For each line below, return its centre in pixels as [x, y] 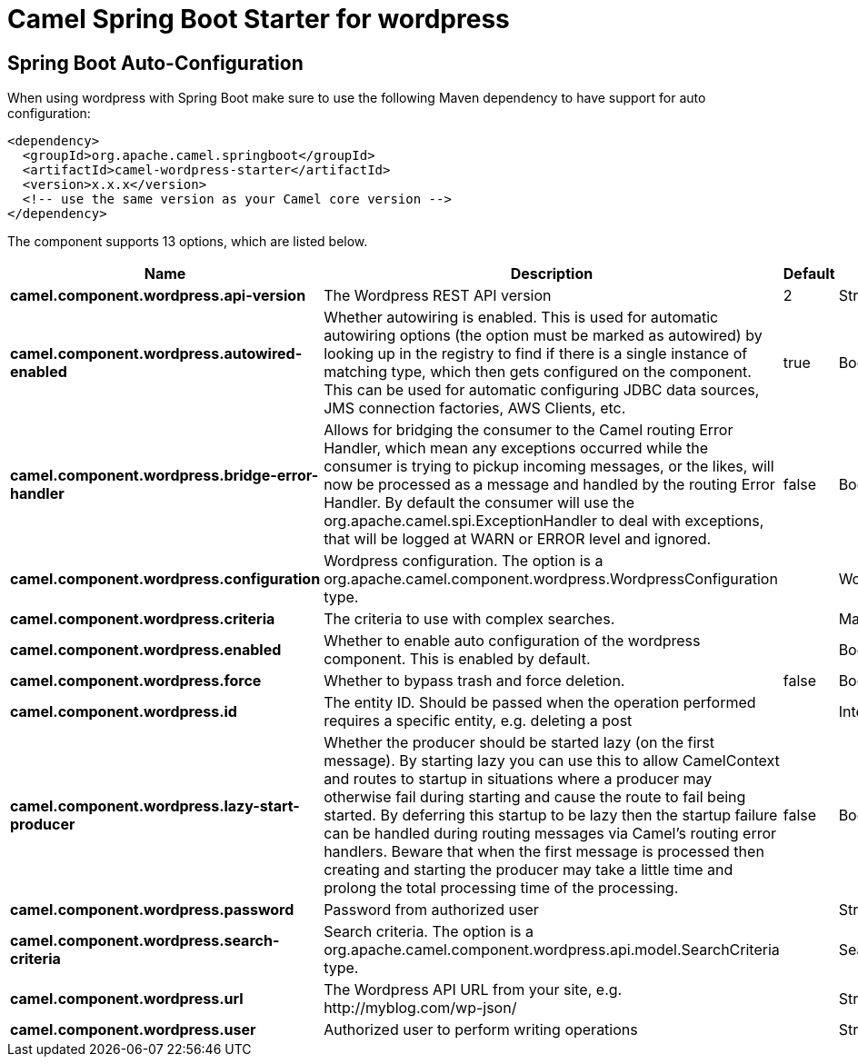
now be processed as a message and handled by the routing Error [549, 485]
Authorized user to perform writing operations [481, 1030]
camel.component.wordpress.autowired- [156, 354]
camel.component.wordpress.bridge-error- [165, 476]
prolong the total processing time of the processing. [501, 888]
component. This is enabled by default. [457, 659]
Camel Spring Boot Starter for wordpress [259, 19]
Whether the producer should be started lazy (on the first [519, 743]
